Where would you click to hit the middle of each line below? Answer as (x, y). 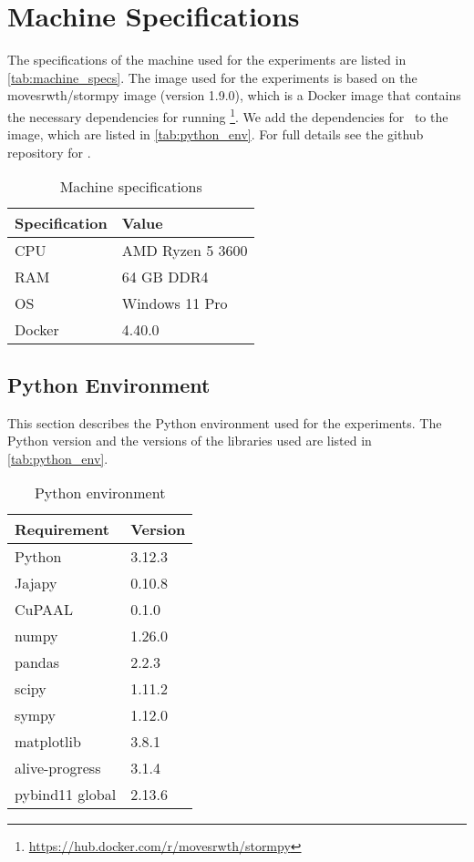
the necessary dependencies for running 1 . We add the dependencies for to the (228, 115)
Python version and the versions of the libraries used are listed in (190, 441)
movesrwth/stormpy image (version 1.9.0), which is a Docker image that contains (234, 95)
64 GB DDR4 (165, 277)
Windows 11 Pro (175, 303)
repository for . (49, 152)
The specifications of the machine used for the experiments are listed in (207, 60)
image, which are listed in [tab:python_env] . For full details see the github (216, 134)
